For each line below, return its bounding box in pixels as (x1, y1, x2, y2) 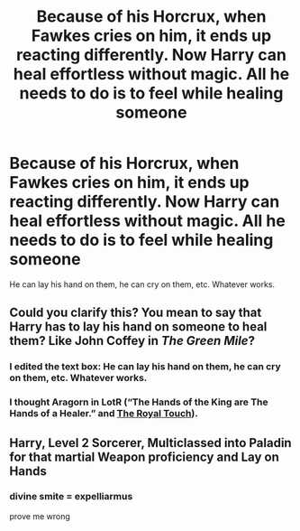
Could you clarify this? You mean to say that (9, 305, 262, 321)
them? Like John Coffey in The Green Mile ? (9, 333, 255, 349)
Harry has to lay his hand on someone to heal (9, 319, 268, 335)
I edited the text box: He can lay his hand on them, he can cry (9, 360, 281, 373)
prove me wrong (9, 510, 70, 521)
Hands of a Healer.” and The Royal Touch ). (9, 407, 198, 420)
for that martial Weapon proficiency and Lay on (9, 449, 279, 464)
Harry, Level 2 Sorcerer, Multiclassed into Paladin (9, 435, 292, 451)
